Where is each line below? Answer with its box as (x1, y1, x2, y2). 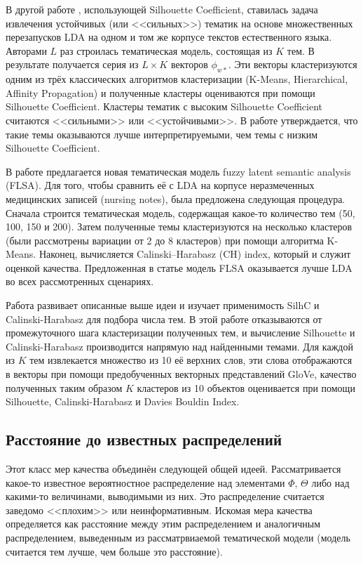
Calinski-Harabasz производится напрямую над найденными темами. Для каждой (6, 339, 353, 353)
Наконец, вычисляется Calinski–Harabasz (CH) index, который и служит (39, 247, 351, 261)
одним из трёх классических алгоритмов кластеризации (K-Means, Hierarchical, (6, 72, 348, 86)
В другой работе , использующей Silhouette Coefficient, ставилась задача (6, 2, 318, 16)
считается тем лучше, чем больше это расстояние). (6, 544, 223, 558)
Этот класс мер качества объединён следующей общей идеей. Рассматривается (6, 461, 341, 476)
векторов (170, 57, 208, 72)
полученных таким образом (6, 380, 123, 395)
